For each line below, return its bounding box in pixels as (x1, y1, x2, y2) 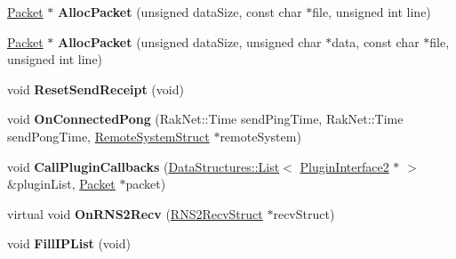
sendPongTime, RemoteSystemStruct (7, 126, 210, 145)
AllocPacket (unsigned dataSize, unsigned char (57, 32, 322, 51)
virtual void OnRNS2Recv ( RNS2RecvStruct (7, 204, 263, 223)
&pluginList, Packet (7, 174, 116, 193)
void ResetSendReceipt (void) (7, 79, 184, 98)
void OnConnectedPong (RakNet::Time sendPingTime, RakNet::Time (7, 109, 404, 128)
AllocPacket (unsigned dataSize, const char (57, 3, 302, 20)
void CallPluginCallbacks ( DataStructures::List (7, 157, 280, 175)
